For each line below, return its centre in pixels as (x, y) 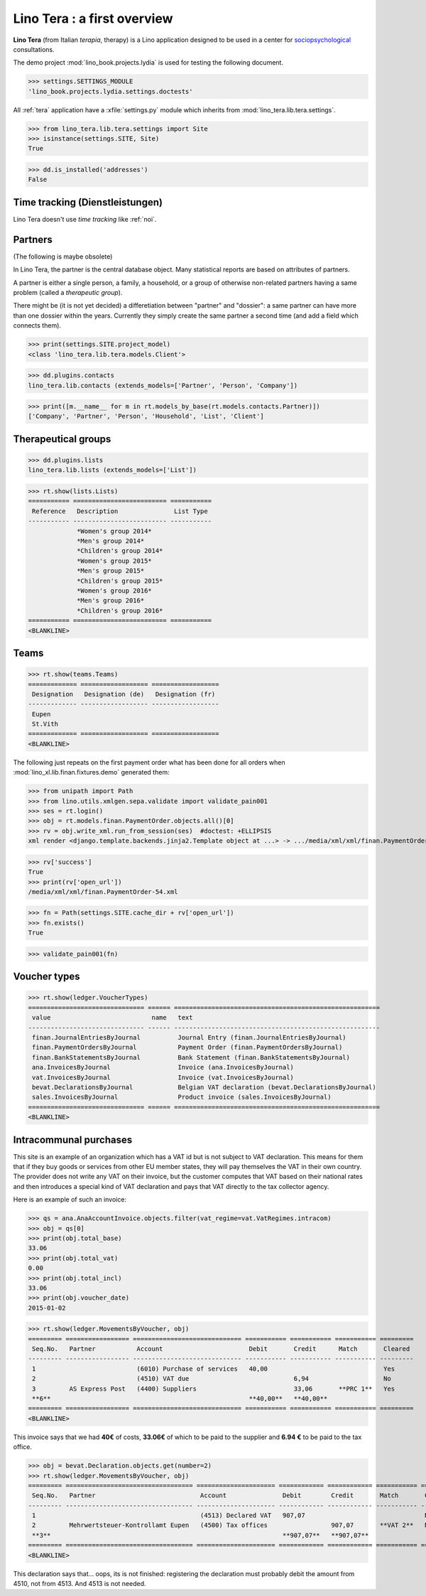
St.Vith (45, 724)
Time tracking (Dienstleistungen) (88, 202)
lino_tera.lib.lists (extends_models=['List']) (112, 470)
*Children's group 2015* (120, 581)
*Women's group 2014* (114, 531)
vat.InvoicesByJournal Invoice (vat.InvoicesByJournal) (163, 1077)
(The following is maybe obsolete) (63, 257)
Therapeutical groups (62, 439)
